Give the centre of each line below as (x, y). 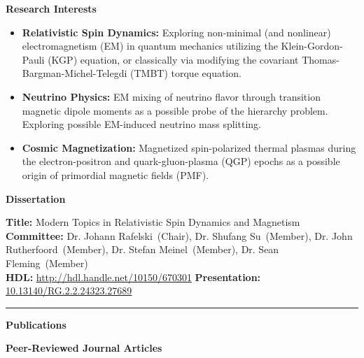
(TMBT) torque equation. (186, 73)
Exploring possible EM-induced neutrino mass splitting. (141, 124)
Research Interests (51, 8)
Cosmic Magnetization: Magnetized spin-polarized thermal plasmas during (189, 147)
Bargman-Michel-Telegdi (75, 73)
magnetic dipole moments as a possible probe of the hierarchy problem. (175, 110)
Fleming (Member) (47, 263)
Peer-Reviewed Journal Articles (84, 348)
